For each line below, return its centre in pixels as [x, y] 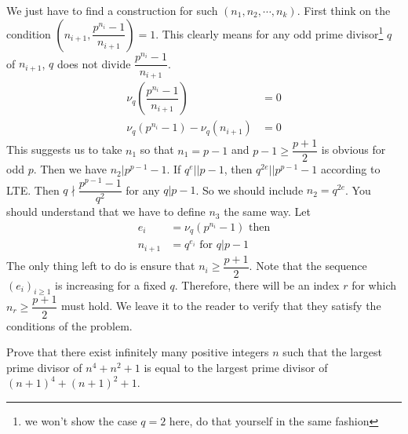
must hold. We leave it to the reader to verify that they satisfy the [221, 306]
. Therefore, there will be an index [257, 284]
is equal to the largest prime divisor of [236, 367]
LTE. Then [33, 190]
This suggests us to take [64, 150]
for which [374, 284]
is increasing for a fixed [111, 284]
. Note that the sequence [308, 266]
